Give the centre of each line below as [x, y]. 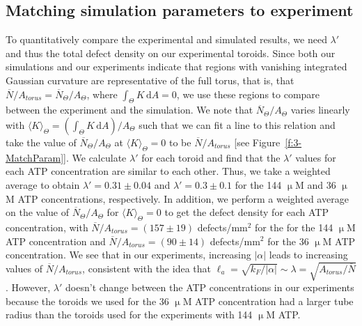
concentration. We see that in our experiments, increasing [128, 255]
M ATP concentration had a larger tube [268, 301]
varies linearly [320, 110]
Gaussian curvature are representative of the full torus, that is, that [150, 80]
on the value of [37, 212]
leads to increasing [308, 255]
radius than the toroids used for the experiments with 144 [129, 315]
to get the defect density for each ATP [247, 212]
